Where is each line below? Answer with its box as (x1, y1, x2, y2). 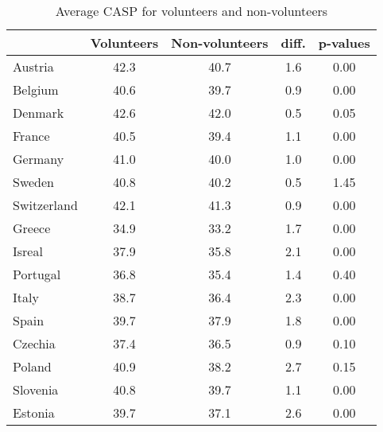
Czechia (13, 334, 56, 352)
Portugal (13, 265, 61, 283)
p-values (318, 33, 370, 52)
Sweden (13, 173, 55, 191)
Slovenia (13, 380, 59, 399)
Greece (13, 219, 51, 237)
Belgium (13, 80, 59, 99)
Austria (13, 57, 54, 76)
